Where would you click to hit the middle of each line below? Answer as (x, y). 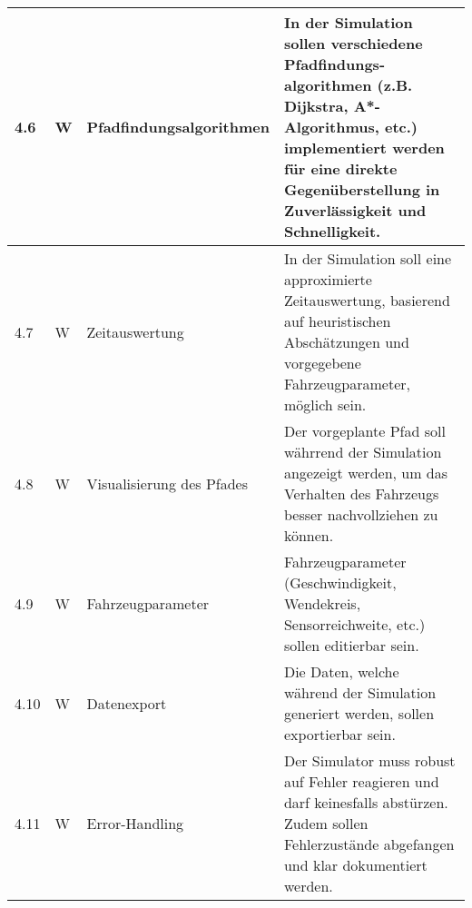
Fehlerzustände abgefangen (369, 844)
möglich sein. (325, 405)
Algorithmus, (331, 127)
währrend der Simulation (363, 452)
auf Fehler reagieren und (361, 781)
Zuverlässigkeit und (355, 210)
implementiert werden (364, 148)
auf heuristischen (337, 321)
